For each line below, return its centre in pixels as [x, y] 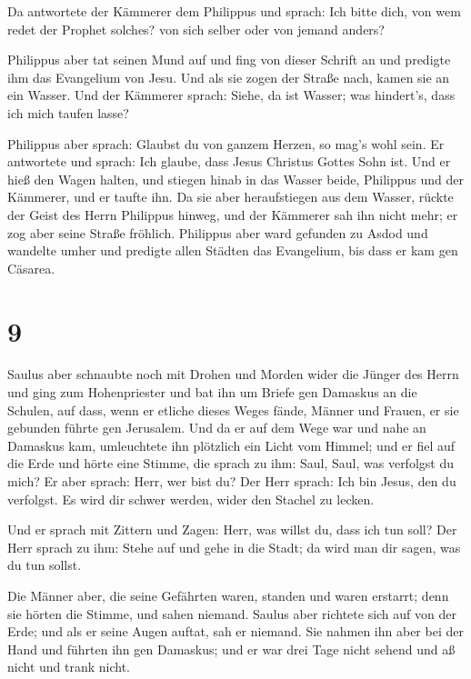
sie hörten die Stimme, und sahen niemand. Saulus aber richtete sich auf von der [232, 613]
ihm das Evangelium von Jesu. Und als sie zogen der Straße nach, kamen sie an [229, 77]
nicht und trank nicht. [69, 667]
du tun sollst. [45, 565]
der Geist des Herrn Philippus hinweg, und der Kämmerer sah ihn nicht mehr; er [233, 214]
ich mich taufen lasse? [68, 112]
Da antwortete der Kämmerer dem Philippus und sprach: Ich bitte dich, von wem [234, 11]
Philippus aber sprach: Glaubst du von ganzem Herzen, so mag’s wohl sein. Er [226, 143]
